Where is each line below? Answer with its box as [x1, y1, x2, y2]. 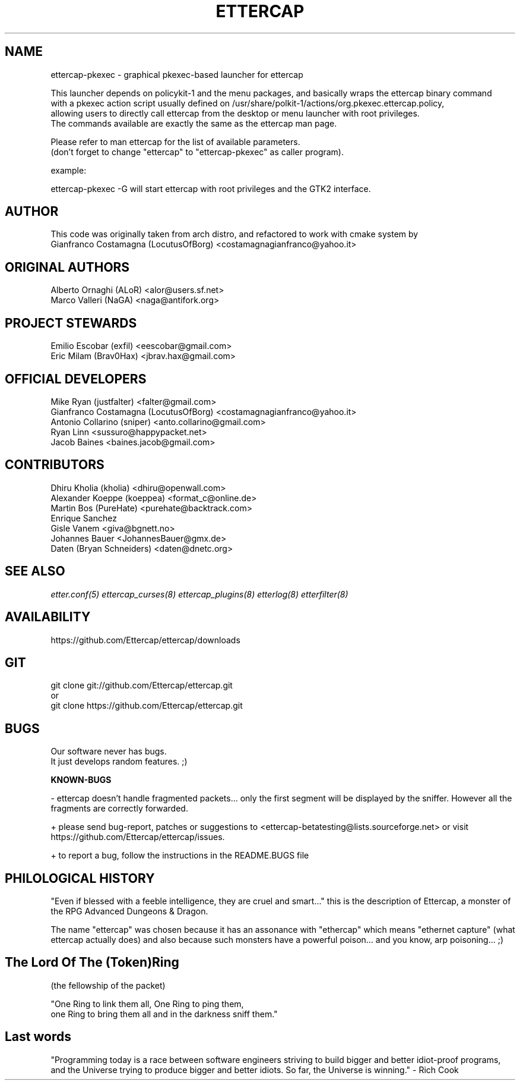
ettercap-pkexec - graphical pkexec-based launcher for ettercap [50, 69, 303, 80]
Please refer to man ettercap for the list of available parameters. [50, 136, 300, 147]
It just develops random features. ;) [50, 756, 188, 767]
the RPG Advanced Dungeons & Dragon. [50, 906, 208, 917]
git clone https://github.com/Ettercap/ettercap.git [50, 700, 243, 711]
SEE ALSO [5, 564, 65, 579]
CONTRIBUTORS [5, 457, 104, 473]
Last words [5, 1029, 71, 1045]
